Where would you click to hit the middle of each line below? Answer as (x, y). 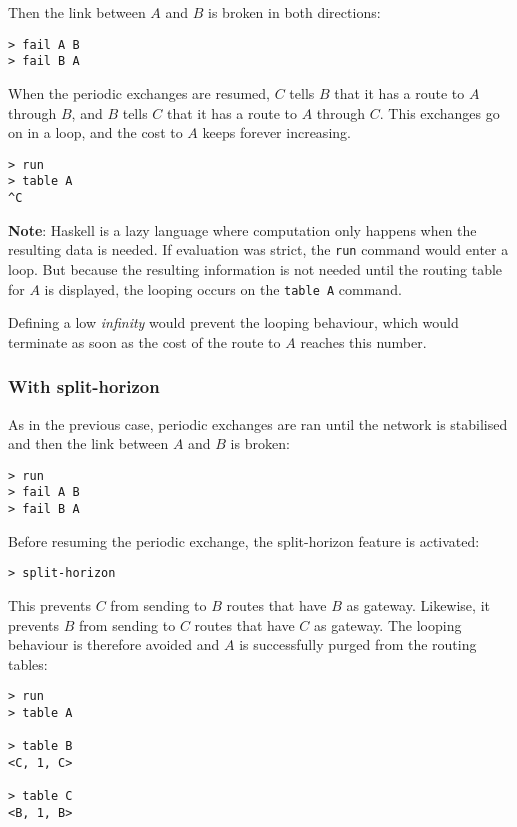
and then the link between (88, 443)
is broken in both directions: (294, 12)
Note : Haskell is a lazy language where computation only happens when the (242, 229)
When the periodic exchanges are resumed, (139, 92)
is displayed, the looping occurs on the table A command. (223, 288)
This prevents (50, 604)
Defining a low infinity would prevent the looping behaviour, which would (233, 322)
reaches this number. (363, 341)
